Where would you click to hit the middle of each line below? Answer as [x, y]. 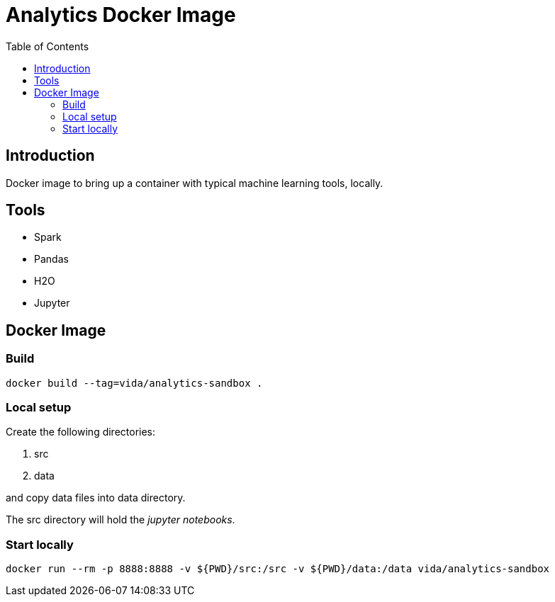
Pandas [51, 259]
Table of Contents [47, 46]
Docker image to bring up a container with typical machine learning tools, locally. [195, 183]
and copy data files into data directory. [96, 498]
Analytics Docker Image [121, 15]
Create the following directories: [81, 432]
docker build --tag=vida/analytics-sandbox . [134, 383]
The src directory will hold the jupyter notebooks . [120, 520]
